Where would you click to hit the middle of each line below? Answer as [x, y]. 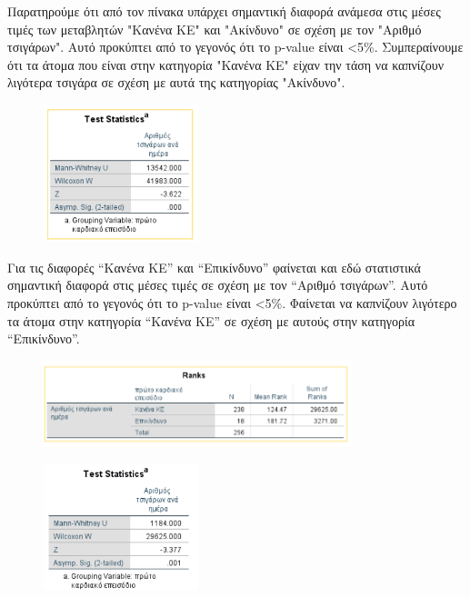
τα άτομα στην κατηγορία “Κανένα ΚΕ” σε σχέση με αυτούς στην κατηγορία [211, 320]
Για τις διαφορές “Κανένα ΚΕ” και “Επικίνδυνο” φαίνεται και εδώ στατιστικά [214, 267]
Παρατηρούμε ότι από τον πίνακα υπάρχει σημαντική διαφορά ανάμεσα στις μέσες [224, 11]
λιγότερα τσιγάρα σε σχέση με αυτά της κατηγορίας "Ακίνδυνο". [176, 82]
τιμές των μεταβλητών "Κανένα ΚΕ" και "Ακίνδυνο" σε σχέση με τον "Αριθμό [215, 29]
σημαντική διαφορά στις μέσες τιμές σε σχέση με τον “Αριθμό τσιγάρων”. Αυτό [218, 285]
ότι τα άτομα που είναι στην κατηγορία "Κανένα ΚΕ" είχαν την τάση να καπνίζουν [226, 64]
